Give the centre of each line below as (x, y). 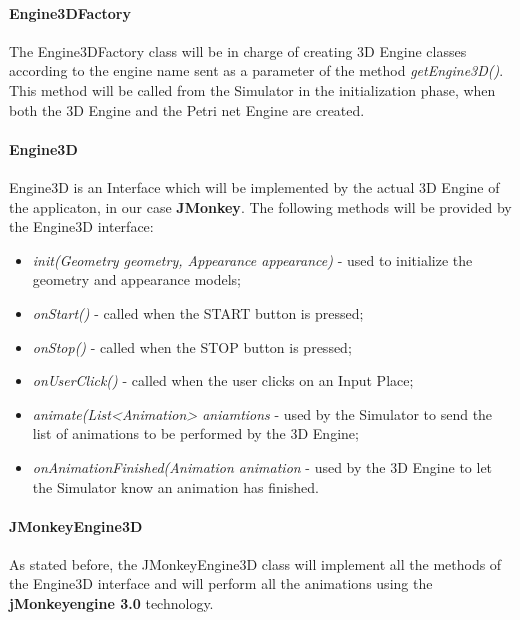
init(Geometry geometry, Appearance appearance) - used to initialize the (252, 259)
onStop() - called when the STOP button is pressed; (192, 346)
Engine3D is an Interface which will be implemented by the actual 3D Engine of (254, 186)
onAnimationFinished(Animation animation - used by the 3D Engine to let (262, 466)
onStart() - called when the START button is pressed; (198, 312)
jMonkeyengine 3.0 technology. (111, 603)
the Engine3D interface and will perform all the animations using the (221, 583)
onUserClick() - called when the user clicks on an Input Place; (223, 380)
